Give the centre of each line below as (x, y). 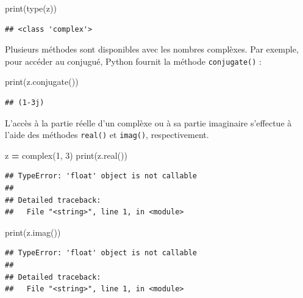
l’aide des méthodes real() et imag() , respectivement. (107, 135)
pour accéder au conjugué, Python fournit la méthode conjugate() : (133, 61)
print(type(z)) (31, 8)
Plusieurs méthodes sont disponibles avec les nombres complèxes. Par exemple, (152, 49)
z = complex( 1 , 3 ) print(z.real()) (66, 155)
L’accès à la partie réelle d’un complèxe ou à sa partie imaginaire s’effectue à (148, 122)
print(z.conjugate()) (42, 82)
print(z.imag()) (33, 232)
